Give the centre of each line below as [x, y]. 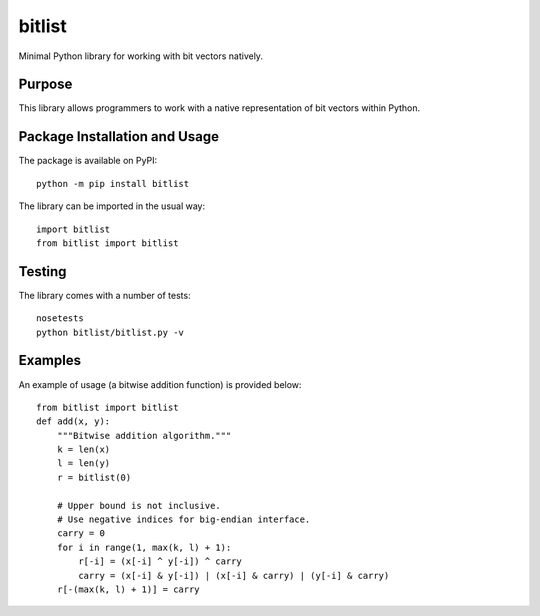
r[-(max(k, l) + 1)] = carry [128, 589]
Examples [50, 360]
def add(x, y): [73, 421]
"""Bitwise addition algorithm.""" [144, 435]
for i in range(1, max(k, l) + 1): [144, 547]
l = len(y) [83, 463]
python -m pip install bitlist [113, 183]
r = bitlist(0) [94, 477]
